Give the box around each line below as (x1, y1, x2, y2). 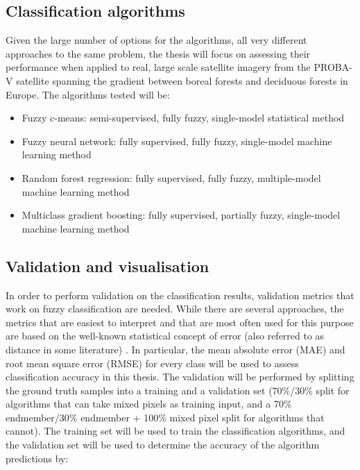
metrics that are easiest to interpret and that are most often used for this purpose (6, 314, 354, 329)
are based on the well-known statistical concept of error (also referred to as (6, 328, 325, 343)
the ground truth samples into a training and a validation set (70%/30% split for (6, 383, 350, 397)
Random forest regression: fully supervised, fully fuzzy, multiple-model (22, 170, 321, 185)
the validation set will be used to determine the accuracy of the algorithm (6, 437, 320, 452)
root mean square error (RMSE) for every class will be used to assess (6, 355, 299, 370)
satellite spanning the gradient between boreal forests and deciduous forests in (16, 73, 348, 87)
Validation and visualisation (6, 255, 209, 276)
